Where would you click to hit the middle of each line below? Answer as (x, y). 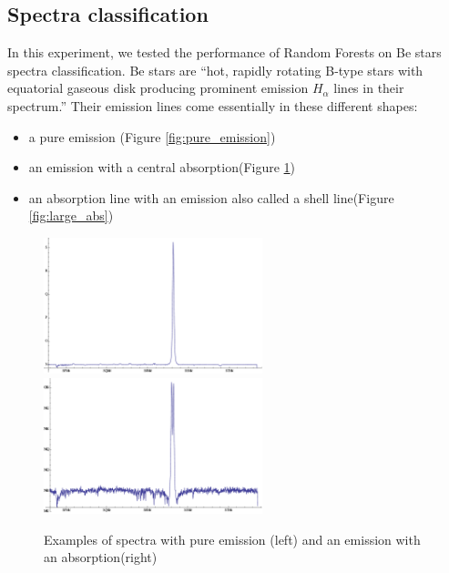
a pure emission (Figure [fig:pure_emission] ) (152, 136)
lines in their (369, 88)
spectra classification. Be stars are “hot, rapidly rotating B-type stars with (215, 70)
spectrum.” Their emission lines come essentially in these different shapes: (213, 105)
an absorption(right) (101, 557)
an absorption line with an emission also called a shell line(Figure (211, 197)
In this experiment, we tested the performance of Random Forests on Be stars (224, 52)
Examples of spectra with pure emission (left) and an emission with (232, 539)
